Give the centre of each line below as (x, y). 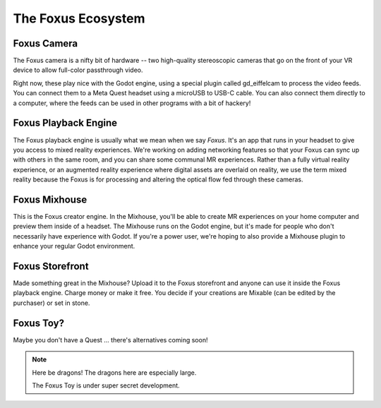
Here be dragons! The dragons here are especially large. (114, 372)
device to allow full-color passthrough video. (78, 70)
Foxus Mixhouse (50, 199)
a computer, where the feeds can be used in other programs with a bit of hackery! (132, 103)
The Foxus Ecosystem (79, 18)
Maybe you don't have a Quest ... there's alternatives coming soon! (110, 340)
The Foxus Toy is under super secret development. (106, 385)
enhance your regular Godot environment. (74, 246)
